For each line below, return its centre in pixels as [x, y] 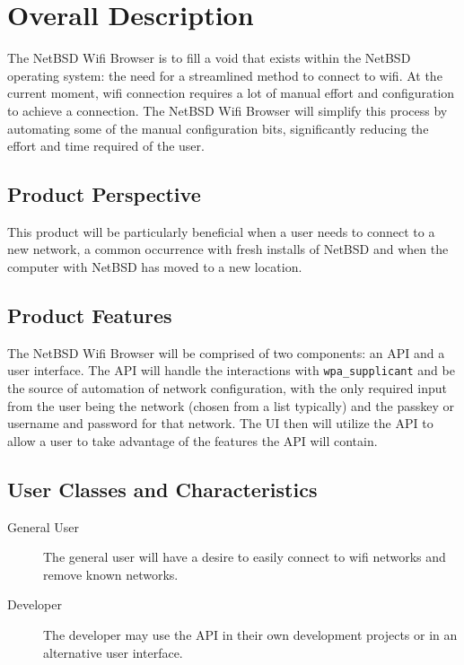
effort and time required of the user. [106, 146]
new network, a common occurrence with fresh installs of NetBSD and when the [228, 249]
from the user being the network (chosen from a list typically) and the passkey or [231, 405]
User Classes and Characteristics [162, 489]
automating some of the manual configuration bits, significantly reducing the [218, 128]
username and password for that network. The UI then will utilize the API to [220, 423]
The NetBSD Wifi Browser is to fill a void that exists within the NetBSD [209, 58]
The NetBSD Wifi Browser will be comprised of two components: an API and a [226, 352]
